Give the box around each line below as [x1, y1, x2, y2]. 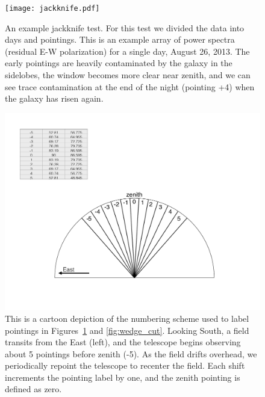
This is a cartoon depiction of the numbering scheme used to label [5, 312, 249, 324]
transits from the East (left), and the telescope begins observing [5, 336, 241, 348]
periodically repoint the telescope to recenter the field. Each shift [5, 359, 245, 372]
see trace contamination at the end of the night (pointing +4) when [5, 80, 255, 93]
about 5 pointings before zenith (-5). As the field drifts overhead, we [5, 347, 257, 360]
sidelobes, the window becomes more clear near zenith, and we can [5, 69, 251, 81]
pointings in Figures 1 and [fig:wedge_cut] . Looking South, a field [5, 324, 249, 336]
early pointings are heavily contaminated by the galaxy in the [5, 57, 232, 69]
